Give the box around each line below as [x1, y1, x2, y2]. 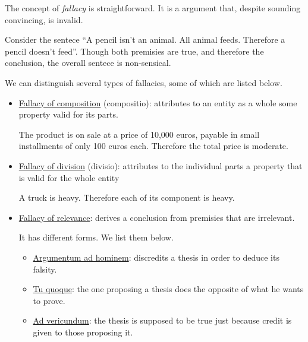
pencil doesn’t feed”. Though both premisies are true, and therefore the [5, 45, 264, 57]
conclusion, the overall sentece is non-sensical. [5, 56, 171, 69]
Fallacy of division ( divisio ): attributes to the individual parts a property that [18, 159, 303, 172]
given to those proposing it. [33, 325, 133, 338]
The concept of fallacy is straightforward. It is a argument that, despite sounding [5, 2, 301, 14]
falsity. [33, 262, 57, 275]
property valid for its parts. [18, 108, 118, 121]
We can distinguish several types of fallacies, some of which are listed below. [5, 76, 282, 88]
